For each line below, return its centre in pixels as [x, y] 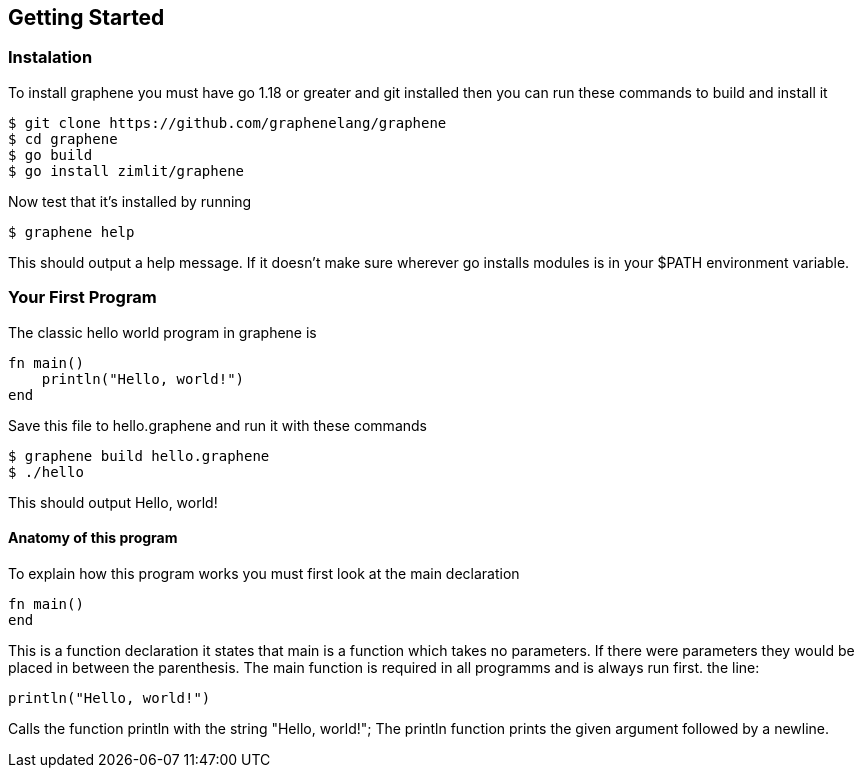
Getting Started [86, 17]
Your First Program [82, 297]
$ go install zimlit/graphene [126, 170]
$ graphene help [71, 231]
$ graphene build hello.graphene [139, 455]
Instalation [50, 57]
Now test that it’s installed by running [130, 201]
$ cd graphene [63, 138]
